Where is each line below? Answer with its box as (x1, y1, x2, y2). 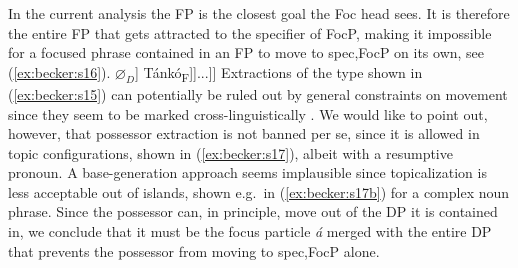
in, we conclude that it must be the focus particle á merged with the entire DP (8, 221, 492, 242)
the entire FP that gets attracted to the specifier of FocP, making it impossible (8, 22, 492, 43)
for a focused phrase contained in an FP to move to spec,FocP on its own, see (8, 42, 485, 63)
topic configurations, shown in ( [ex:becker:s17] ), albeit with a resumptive (8, 142, 453, 163)
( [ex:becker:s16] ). (8, 61, 111, 82)
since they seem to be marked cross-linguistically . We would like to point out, (8, 103, 488, 124)
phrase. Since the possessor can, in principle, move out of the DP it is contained (8, 201, 498, 222)
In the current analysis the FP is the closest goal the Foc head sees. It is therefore (8, 3, 510, 23)
